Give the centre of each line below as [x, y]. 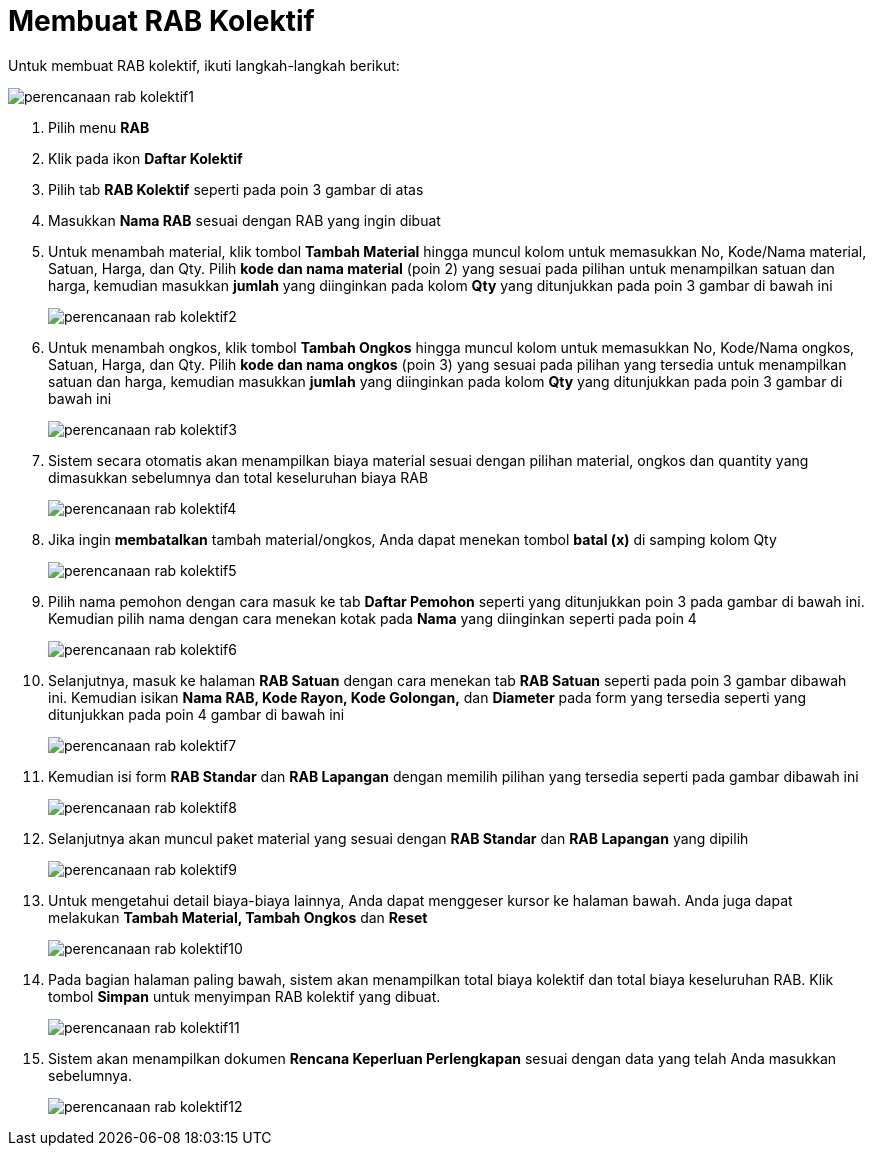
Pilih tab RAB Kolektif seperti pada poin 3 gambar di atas [236, 189]
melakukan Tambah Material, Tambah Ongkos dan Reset [238, 917]
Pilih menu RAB [99, 127]
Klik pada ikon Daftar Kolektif [145, 158]
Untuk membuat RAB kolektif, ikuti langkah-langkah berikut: [204, 65]
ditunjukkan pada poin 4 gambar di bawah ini [196, 714]
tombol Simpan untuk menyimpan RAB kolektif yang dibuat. [244, 996]
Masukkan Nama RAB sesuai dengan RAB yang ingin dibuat [244, 220]
